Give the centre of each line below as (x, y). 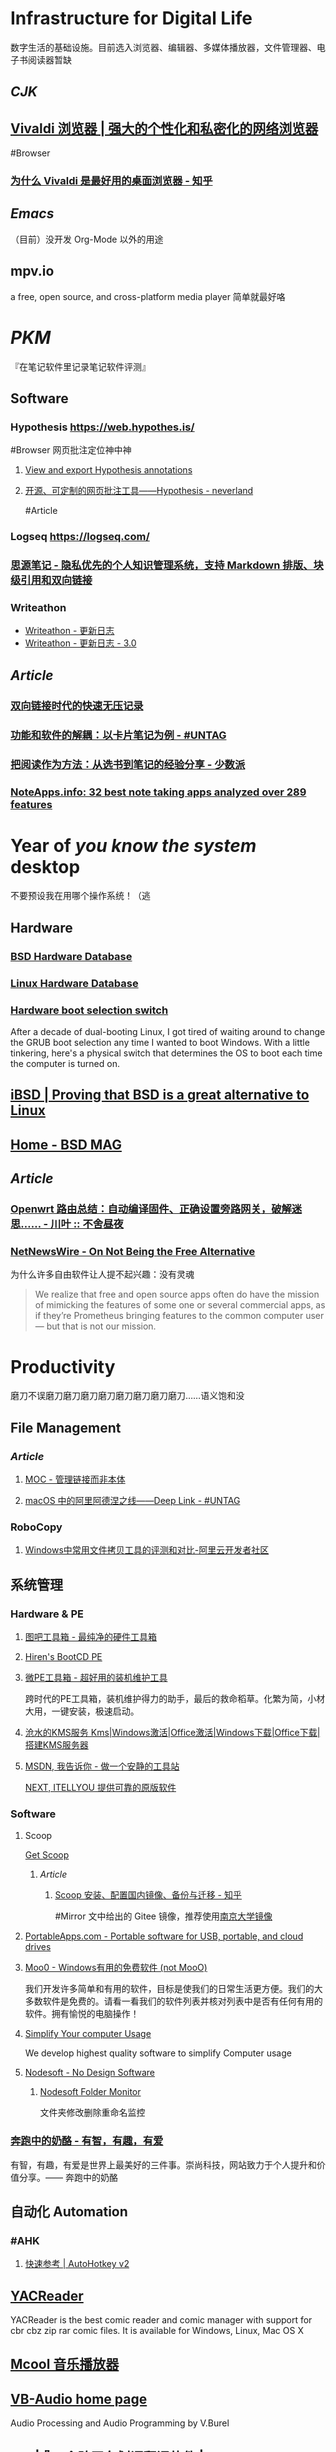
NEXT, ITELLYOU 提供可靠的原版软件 (100, 1787)
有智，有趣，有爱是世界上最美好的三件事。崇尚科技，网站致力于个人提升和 (163, 2164)
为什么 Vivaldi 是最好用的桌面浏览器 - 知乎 (111, 181)
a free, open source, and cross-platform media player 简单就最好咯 (148, 296)
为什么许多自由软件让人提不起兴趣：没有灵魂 (102, 1274)
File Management (66, 1427)
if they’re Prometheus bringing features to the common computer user (179, 1316)
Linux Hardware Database (74, 983)
